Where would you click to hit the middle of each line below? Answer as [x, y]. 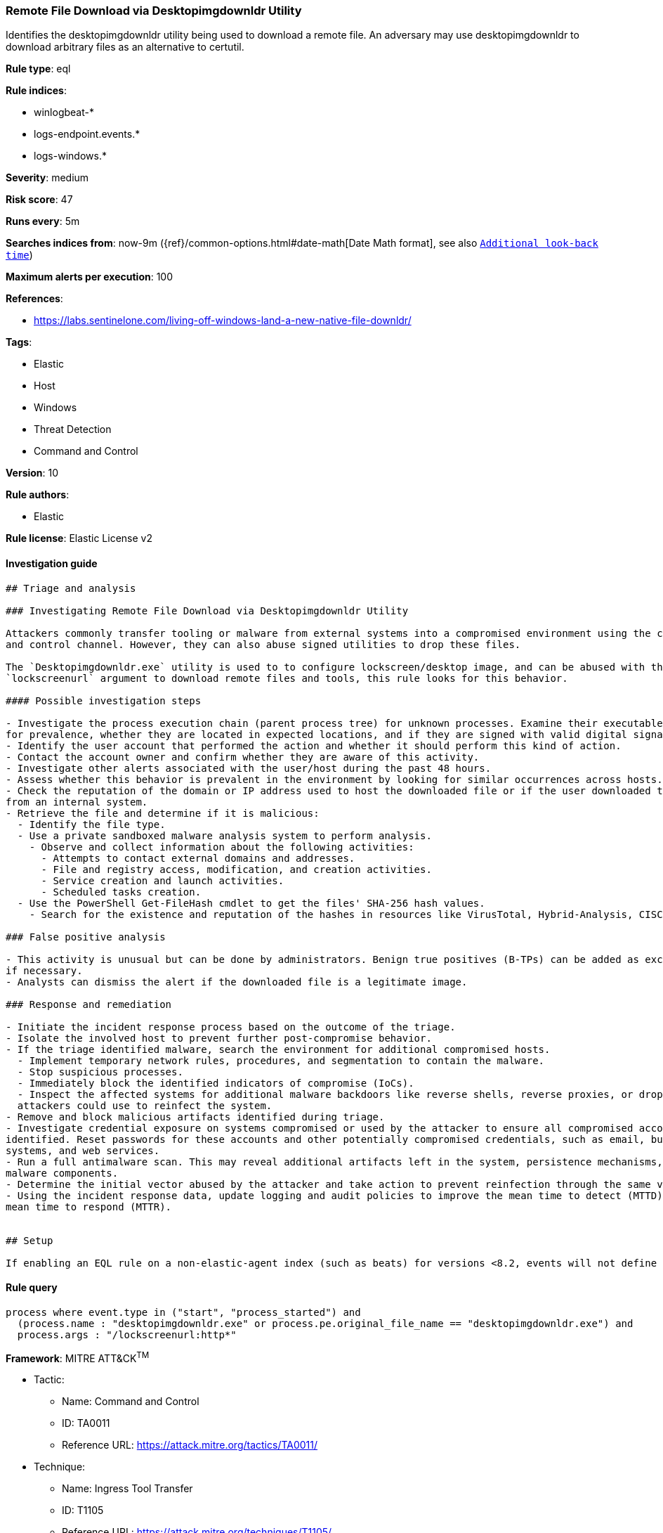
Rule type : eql [38, 69]
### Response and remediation [89, 1004]
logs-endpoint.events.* [87, 134]
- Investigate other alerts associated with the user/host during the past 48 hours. [249, 768]
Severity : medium [47, 178]
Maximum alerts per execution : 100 [90, 277]
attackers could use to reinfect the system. [145, 1105]
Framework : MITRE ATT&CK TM [78, 1357]
